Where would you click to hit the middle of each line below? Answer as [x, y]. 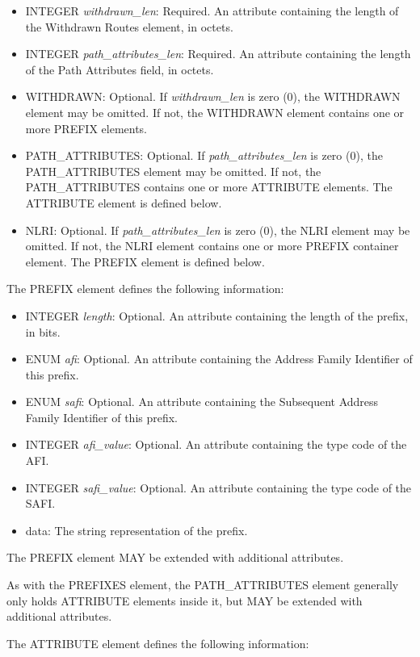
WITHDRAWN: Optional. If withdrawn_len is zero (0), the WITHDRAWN [213, 96]
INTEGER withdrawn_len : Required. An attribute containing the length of [212, 10]
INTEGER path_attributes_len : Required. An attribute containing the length [218, 54]
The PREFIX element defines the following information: [145, 289]
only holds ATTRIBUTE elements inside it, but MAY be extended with [185, 600]
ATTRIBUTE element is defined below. [124, 202]
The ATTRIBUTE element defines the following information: [158, 643]
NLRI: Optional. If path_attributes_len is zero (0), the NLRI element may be [218, 230]
